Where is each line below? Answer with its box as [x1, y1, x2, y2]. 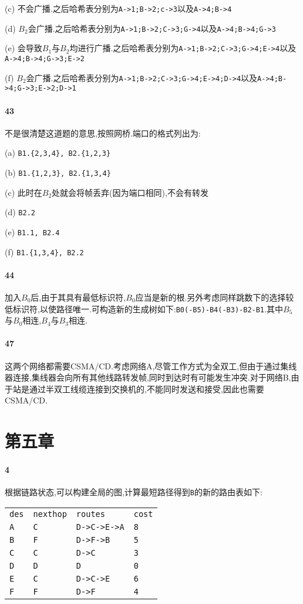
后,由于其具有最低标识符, [31, 291, 126, 303]
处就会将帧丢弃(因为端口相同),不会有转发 [52, 186, 208, 198]
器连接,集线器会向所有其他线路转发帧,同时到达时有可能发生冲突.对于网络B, [5, 371, 291, 383]
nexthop [33, 509, 67, 519]
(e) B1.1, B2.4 [5, 225, 60, 238]
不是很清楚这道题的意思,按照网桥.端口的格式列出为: [5, 126, 201, 139]
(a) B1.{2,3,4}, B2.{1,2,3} [5, 146, 111, 159]
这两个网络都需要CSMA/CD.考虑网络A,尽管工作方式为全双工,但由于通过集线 [5, 359, 297, 372]
